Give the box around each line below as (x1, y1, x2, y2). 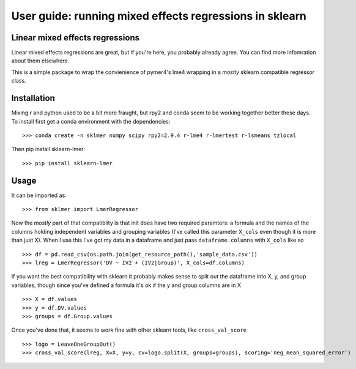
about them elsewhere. (11, 57, 70, 64)
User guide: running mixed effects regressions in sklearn (11, 9, 307, 23)
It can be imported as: (11, 192, 67, 199)
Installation (11, 93, 55, 103)
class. (11, 77, 27, 84)
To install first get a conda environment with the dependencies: (11, 117, 171, 125)
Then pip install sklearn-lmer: (11, 146, 86, 153)
